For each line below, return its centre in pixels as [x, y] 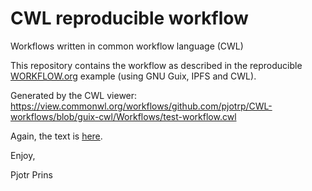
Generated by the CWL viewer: [74, 95]
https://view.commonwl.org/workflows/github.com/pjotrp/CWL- [141, 106]
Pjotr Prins [31, 174]
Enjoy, [23, 155]
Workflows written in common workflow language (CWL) [127, 46]
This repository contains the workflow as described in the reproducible [156, 65]
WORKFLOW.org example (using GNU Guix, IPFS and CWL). [133, 76]
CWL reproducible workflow [129, 18]
